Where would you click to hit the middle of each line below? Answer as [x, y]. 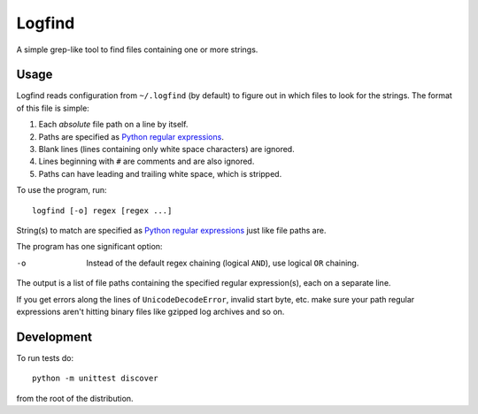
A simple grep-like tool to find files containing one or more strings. [137, 50]
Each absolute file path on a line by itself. [113, 125]
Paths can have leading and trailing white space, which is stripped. [160, 173]
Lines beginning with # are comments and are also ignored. [146, 161]
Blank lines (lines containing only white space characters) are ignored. [167, 149]
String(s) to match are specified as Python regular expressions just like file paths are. [171, 230]
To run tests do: [45, 357]
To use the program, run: [62, 190]
